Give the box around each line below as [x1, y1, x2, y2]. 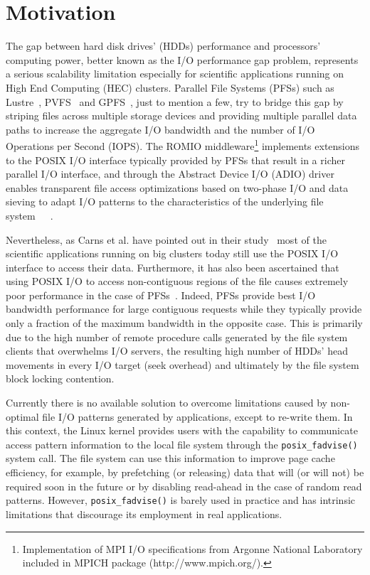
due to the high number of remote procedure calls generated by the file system [6, 329, 348, 344]
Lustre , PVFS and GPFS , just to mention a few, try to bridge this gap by [6, 94, 344, 109]
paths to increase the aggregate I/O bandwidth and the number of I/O [6, 122, 315, 136]
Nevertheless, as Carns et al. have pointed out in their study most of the [6, 232, 327, 247]
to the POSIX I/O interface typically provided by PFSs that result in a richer [6, 152, 345, 167]
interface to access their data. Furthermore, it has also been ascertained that [6, 259, 339, 274]
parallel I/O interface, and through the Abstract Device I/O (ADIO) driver [6, 166, 334, 181]
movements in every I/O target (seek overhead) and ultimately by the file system [6, 357, 359, 372]
